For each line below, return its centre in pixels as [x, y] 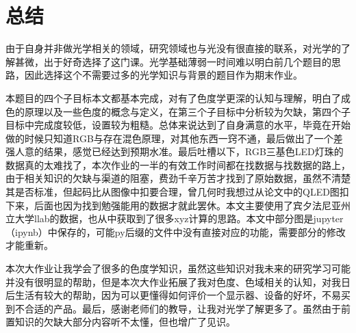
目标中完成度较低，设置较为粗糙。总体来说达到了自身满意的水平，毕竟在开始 [178, 125]
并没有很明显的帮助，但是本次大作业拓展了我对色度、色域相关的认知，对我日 [178, 281]
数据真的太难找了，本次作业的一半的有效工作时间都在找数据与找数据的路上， [178, 164]
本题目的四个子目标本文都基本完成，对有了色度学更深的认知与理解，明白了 [173, 97]
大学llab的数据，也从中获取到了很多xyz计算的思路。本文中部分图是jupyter [179, 218]
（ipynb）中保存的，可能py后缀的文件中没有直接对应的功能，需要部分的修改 [176, 231]
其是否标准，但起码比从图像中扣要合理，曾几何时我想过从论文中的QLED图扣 [177, 192]
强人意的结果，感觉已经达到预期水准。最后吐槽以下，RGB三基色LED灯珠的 [175, 151]
